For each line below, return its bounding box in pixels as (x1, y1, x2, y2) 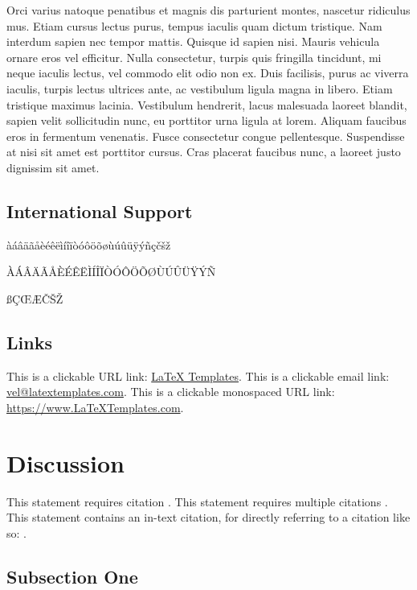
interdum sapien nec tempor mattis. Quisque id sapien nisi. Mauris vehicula (6, 33, 380, 50)
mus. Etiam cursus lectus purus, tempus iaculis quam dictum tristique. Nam (6, 17, 382, 34)
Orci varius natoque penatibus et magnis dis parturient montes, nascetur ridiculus (6, 2, 411, 18)
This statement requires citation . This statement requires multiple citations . (6, 493, 388, 510)
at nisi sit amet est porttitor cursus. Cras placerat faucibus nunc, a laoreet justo (6, 143, 401, 160)
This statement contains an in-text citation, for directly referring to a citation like (6, 509, 411, 526)
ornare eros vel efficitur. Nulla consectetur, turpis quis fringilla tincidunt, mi (6, 48, 382, 65)
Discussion (6, 446, 125, 479)
